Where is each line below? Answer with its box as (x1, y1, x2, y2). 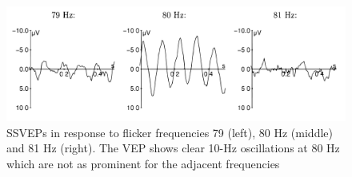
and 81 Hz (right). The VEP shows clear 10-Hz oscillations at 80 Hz (6, 140, 340, 156)
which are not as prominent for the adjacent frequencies (6, 155, 280, 171)
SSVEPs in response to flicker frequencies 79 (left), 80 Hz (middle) (6, 124, 333, 140)
